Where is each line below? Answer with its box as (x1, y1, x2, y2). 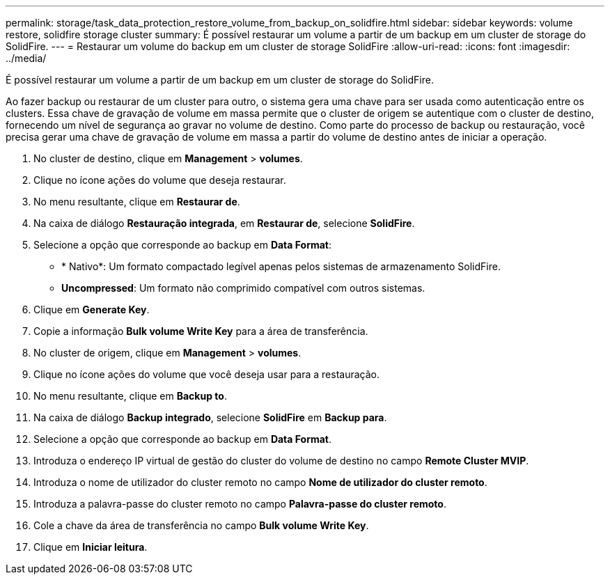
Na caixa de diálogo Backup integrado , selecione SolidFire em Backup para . (33, 412, 387, 423)
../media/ (6, 52, 47, 64)
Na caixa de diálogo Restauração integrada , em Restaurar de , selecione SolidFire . (33, 217, 415, 229)
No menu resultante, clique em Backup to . (33, 390, 227, 402)
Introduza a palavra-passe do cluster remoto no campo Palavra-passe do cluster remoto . (33, 498, 446, 510)
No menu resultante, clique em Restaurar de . (33, 196, 240, 207)
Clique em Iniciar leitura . (33, 541, 148, 553)
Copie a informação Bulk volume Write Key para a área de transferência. (33, 325, 368, 337)
